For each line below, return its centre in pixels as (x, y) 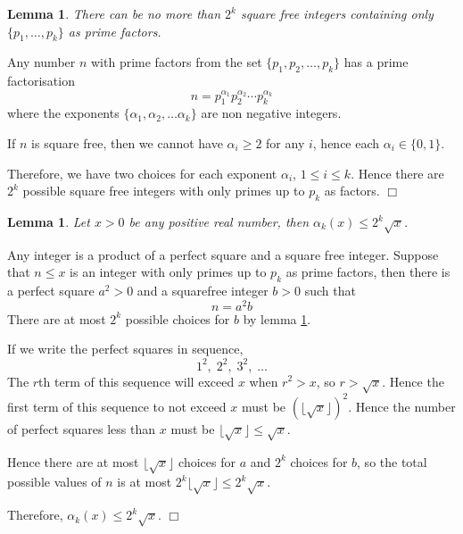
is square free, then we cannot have (127, 143)
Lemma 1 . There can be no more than (114, 13)
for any (285, 143)
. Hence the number (402, 406)
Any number (41, 62)
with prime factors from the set (177, 62)
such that (330, 291)
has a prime (376, 62)
